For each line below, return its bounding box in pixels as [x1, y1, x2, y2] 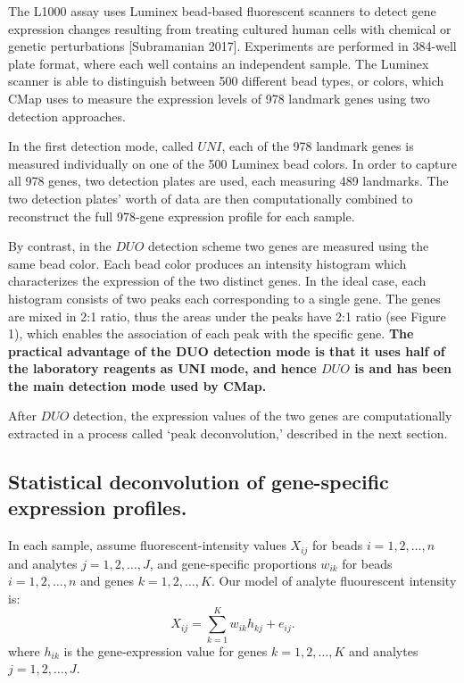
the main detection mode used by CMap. [8, 376, 267, 395]
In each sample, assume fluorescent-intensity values [8, 536, 286, 554]
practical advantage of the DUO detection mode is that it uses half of [8, 341, 445, 360]
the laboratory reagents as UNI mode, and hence [8, 359, 317, 378]
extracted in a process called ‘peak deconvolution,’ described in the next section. [8, 424, 448, 443]
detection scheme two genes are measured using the [147, 237, 429, 255]
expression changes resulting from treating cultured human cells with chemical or [8, 19, 452, 37]
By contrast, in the [8, 237, 112, 255]
